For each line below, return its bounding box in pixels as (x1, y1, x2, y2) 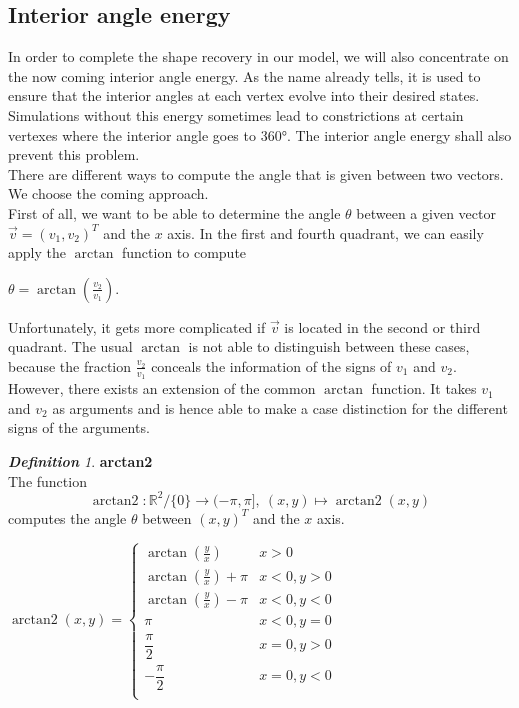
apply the (8, 242, 66, 263)
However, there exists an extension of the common (8, 378, 316, 399)
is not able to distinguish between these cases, (188, 336, 470, 357)
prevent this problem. (8, 144, 140, 165)
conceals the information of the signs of (151, 355, 392, 376)
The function (8, 470, 87, 491)
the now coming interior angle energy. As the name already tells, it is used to (8, 65, 481, 86)
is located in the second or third (284, 316, 481, 337)
